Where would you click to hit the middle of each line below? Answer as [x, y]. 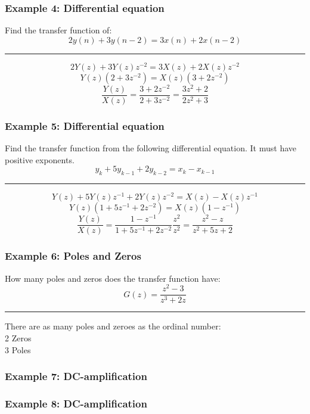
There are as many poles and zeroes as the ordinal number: [113, 326]
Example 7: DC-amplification [76, 376]
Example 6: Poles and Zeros [73, 256]
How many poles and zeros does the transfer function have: [113, 278]
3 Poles [18, 349]
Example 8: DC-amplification [76, 403]
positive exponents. [40, 159]
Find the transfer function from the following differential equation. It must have [151, 148]
